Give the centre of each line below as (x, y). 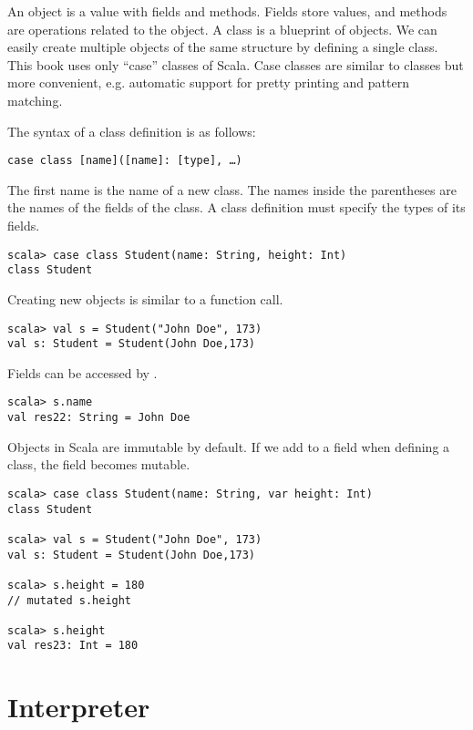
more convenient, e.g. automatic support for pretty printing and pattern (208, 82)
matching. (35, 100)
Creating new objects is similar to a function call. (145, 298)
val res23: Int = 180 (73, 646)
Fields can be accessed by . (82, 372)
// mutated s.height (70, 600)
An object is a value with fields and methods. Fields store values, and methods (227, 11)
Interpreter (79, 707)
